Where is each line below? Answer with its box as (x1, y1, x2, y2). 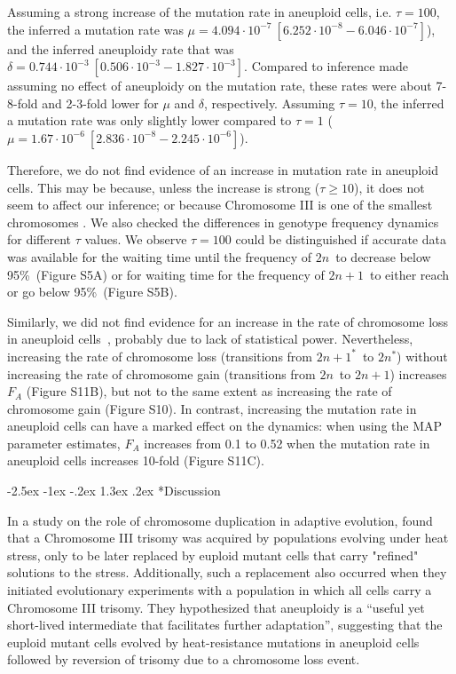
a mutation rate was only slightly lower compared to (7, 111, 292, 130)
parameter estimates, (7, 433, 121, 452)
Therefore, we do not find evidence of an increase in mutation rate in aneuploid (7, 160, 438, 178)
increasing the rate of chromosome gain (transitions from (7, 364, 316, 383)
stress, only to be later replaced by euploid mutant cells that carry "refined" (7, 545, 419, 564)
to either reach (369, 265, 450, 283)
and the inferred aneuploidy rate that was (7, 39, 234, 58)
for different (7, 230, 72, 249)
